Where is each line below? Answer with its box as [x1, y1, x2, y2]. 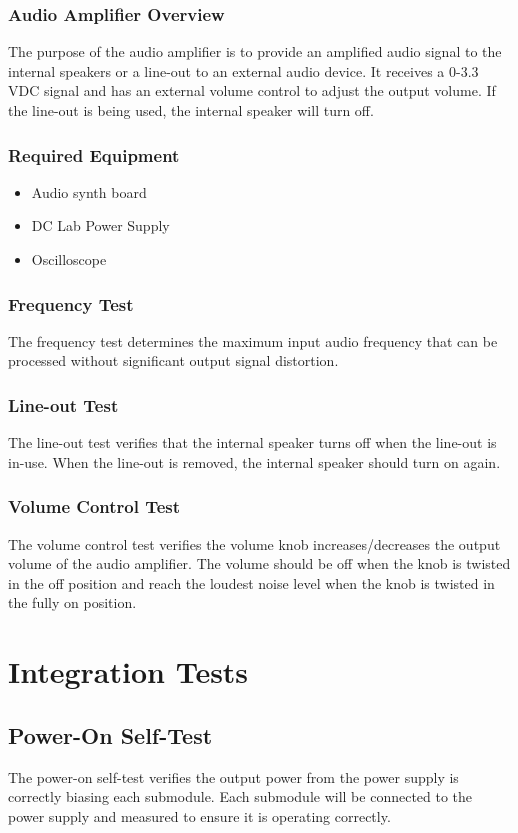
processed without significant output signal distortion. [8, 350, 339, 371]
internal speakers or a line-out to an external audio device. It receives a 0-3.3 [8, 60, 479, 81]
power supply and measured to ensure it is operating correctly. [8, 805, 391, 826]
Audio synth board [31, 181, 147, 202]
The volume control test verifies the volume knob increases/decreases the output [8, 533, 501, 554]
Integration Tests [8, 651, 249, 692]
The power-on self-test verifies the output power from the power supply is [8, 766, 459, 787]
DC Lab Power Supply [31, 215, 170, 236]
